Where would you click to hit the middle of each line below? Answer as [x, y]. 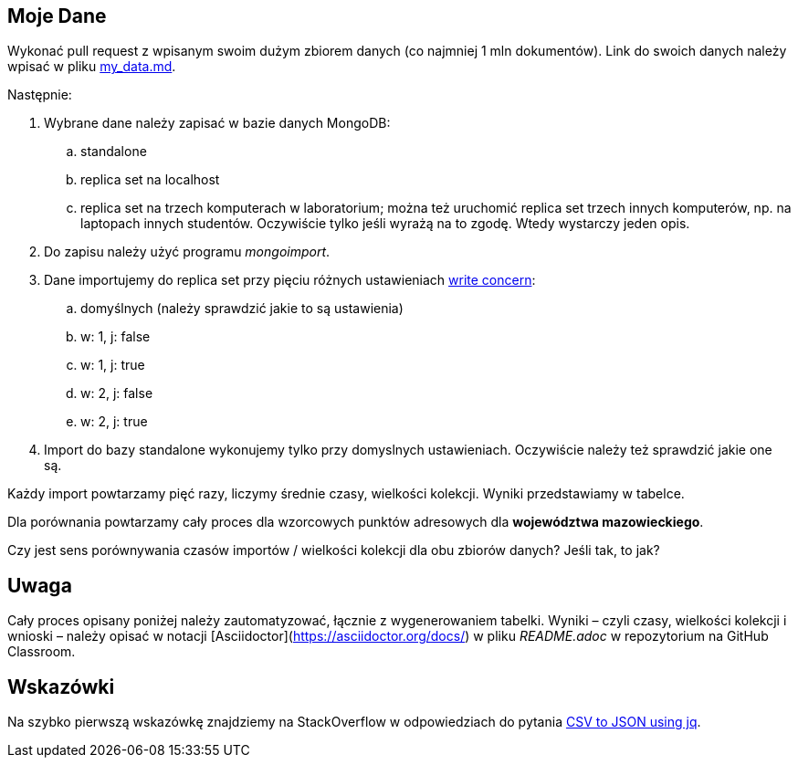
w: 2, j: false [117, 393]
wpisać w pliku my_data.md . [92, 67]
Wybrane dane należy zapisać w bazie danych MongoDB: [217, 123]
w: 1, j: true [113, 365]
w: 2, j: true [114, 422]
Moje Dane [57, 16]
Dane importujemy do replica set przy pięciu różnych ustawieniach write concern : [290, 280]
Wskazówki [61, 686]
